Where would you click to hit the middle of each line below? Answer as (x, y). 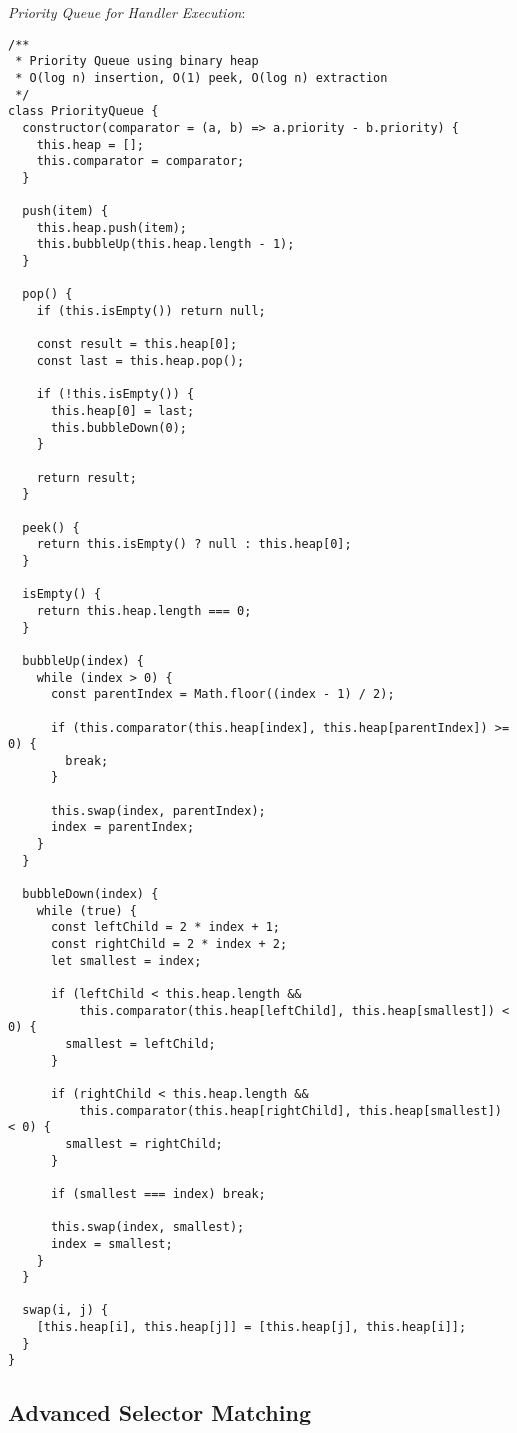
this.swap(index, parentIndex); (158, 810)
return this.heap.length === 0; (144, 610)
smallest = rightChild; (144, 1143)
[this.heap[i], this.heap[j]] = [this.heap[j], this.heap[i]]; (251, 1327)
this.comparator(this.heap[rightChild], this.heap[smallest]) (290, 1110)
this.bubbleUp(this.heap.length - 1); (165, 244)
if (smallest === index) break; (158, 1193)
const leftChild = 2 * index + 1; (165, 927)
